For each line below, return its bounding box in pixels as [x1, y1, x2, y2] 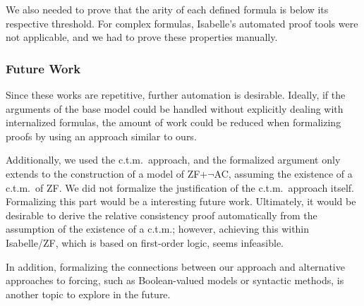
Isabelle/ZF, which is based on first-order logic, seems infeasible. [6, 235, 284, 250]
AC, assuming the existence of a [214, 166, 353, 180]
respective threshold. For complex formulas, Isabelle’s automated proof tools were [6, 16, 358, 30]
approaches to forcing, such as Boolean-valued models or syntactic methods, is [6, 273, 344, 288]
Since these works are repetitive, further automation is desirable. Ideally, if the [6, 87, 346, 102]
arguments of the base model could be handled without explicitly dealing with [6, 101, 344, 116]
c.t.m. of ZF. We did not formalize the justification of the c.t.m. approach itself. [6, 180, 354, 195]
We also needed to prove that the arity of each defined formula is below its [6, 2, 329, 16]
